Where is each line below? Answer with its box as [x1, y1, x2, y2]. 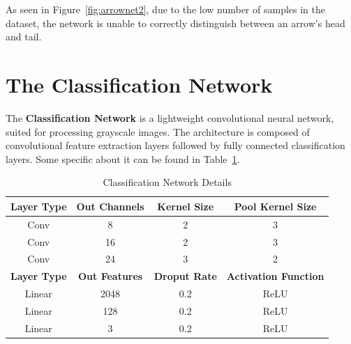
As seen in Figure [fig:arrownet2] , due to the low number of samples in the [6, 2, 325, 16]
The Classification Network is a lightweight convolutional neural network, [6, 110, 334, 125]
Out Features [77, 269, 143, 283]
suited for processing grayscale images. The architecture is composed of [6, 124, 310, 139]
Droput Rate [154, 269, 217, 283]
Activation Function [226, 269, 324, 283]
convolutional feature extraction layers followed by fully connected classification [6, 138, 345, 153]
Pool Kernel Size [234, 198, 317, 213]
